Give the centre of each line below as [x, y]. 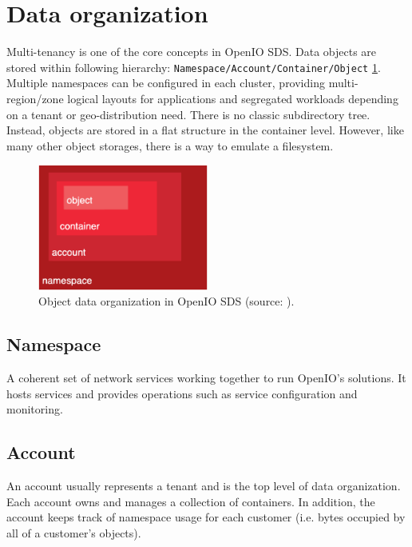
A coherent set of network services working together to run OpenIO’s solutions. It [206, 378]
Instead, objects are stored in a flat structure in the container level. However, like [205, 130]
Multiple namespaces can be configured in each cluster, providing [166, 83]
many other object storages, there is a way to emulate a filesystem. [170, 145]
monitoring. [35, 409]
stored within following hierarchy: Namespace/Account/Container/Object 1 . [194, 67]
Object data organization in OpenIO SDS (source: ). [166, 301]
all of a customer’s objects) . [74, 533]
